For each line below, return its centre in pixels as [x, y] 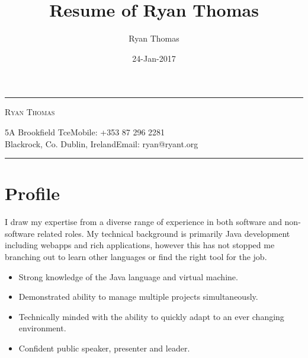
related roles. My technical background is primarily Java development [163, 233]
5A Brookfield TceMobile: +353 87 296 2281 [85, 132]
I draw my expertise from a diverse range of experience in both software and [143, 222]
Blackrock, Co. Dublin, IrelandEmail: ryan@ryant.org [102, 143]
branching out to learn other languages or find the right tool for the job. [136, 256]
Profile [32, 193]
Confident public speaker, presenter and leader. [104, 348]
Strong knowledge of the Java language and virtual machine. [128, 276]
